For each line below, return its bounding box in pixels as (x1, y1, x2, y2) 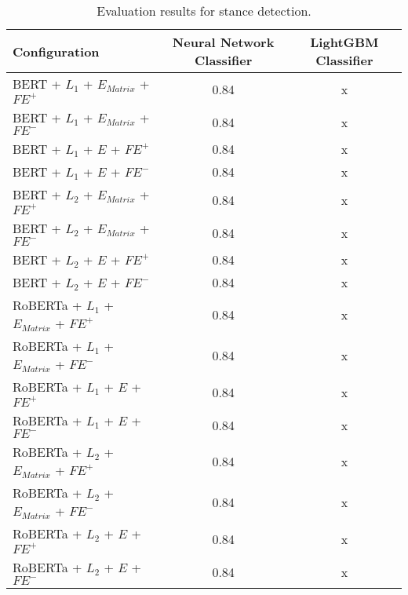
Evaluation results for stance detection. (97, 2, 311, 20)
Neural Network (172, 33, 275, 51)
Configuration (13, 42, 100, 60)
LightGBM (310, 33, 379, 51)
